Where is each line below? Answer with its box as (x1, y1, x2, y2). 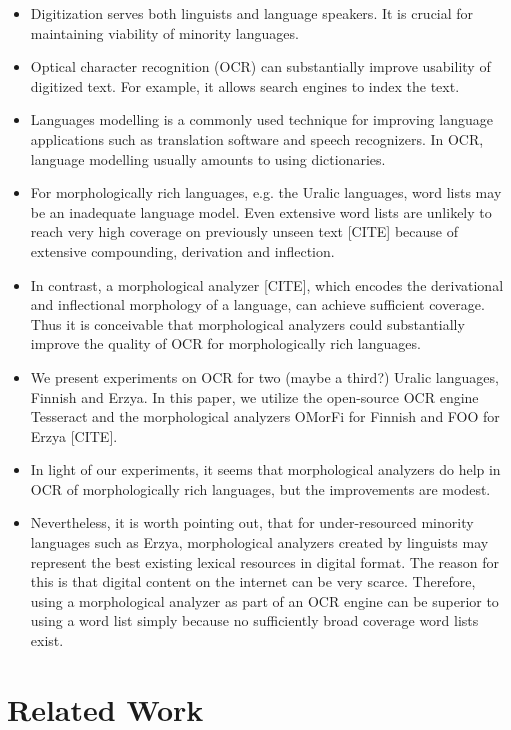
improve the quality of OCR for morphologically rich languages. (30, 333, 421, 354)
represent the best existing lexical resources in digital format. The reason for (30, 551, 499, 572)
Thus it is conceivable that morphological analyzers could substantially (30, 313, 465, 334)
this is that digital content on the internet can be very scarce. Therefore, (30, 571, 476, 592)
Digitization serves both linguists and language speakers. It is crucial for (30, 3, 474, 23)
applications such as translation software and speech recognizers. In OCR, (30, 128, 484, 149)
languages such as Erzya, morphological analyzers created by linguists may (30, 532, 489, 553)
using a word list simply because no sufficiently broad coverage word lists (30, 610, 479, 631)
